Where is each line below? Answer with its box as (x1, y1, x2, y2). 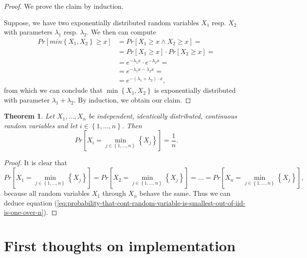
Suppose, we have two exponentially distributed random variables (4, 17, 199, 27)
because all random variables (4, 188, 90, 198)
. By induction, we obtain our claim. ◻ (73, 94, 191, 104)
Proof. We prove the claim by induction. (4, 1, 124, 11)
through (102, 188, 126, 198)
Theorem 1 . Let (4, 111, 55, 121)
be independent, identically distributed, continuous (88, 111, 237, 121)
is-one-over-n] (4, 207, 44, 217)
